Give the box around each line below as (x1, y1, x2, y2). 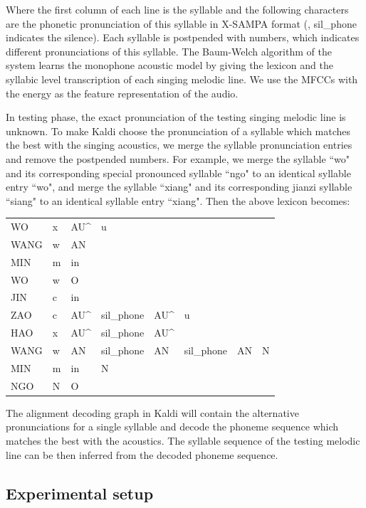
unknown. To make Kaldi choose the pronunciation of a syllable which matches (6, 123, 351, 138)
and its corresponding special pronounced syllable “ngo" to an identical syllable (6, 165, 351, 180)
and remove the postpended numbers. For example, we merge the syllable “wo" (6, 151, 350, 166)
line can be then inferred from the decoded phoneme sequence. (6, 447, 278, 462)
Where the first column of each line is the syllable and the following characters (6, 2, 349, 16)
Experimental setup (6, 482, 154, 504)
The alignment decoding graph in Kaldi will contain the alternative (6, 405, 299, 420)
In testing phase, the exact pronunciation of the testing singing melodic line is (6, 110, 346, 125)
